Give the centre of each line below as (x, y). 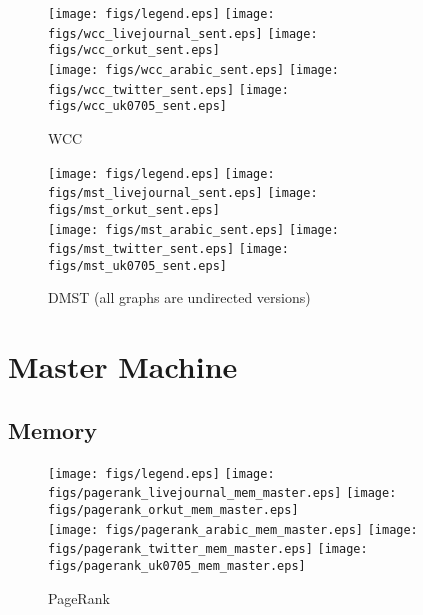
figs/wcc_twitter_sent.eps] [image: (168, 89)
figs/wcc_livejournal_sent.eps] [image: (183, 33)
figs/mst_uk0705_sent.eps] (137, 265)
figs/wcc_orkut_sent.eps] (134, 50)
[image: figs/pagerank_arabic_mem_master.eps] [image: (233, 529)
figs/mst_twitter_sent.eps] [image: (168, 249)
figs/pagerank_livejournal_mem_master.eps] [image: (222, 493)
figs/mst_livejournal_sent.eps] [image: (183, 193)
